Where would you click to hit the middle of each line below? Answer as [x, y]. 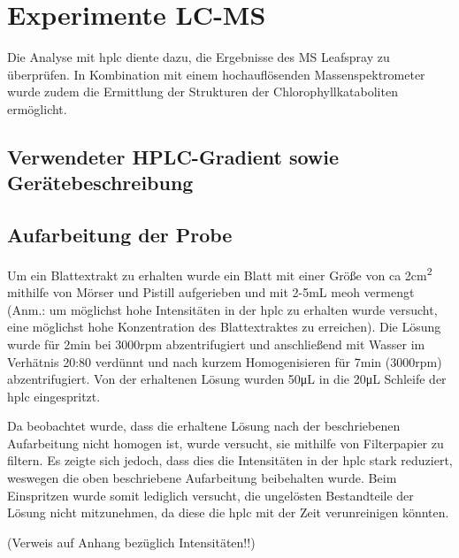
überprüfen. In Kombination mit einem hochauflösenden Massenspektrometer [216, 74]
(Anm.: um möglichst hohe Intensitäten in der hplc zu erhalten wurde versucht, [222, 309]
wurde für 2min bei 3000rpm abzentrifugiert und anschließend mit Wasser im [216, 344]
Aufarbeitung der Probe [120, 235]
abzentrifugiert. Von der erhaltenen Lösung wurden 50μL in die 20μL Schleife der [227, 379]
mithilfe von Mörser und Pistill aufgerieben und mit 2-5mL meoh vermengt [211, 292]
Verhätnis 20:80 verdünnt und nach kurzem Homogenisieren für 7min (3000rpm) [225, 361]
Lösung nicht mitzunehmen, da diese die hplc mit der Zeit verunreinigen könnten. [228, 512]
